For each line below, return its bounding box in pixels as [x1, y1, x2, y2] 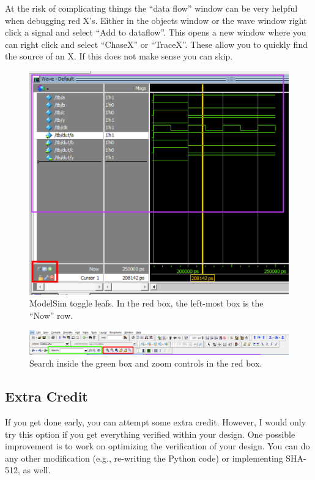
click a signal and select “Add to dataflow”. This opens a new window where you [5, 26, 306, 39]
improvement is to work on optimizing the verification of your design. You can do [5, 440, 310, 452]
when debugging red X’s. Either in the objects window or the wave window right [5, 13, 307, 26]
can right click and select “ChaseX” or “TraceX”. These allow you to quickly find [5, 37, 308, 50]
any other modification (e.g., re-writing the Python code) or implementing [5, 451, 283, 464]
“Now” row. [29, 308, 73, 321]
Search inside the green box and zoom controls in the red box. [29, 357, 262, 370]
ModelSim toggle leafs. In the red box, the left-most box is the [29, 297, 264, 310]
